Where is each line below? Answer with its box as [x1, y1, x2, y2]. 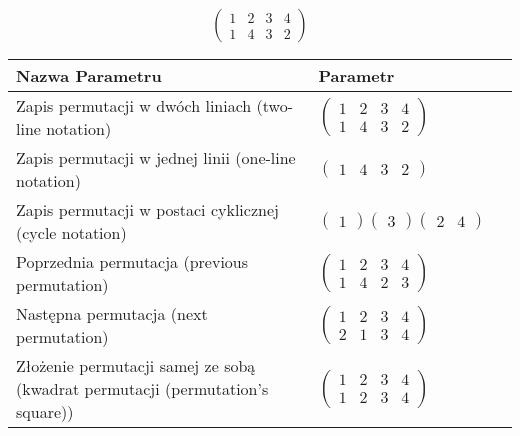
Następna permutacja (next [16, 302, 208, 326]
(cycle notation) [16, 221, 127, 245]
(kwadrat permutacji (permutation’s [16, 377, 269, 401]
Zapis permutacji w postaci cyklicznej [16, 198, 279, 222]
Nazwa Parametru [16, 64, 162, 88]
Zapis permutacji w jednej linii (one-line [16, 146, 296, 170]
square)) [16, 400, 74, 424]
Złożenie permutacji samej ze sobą [16, 354, 256, 378]
